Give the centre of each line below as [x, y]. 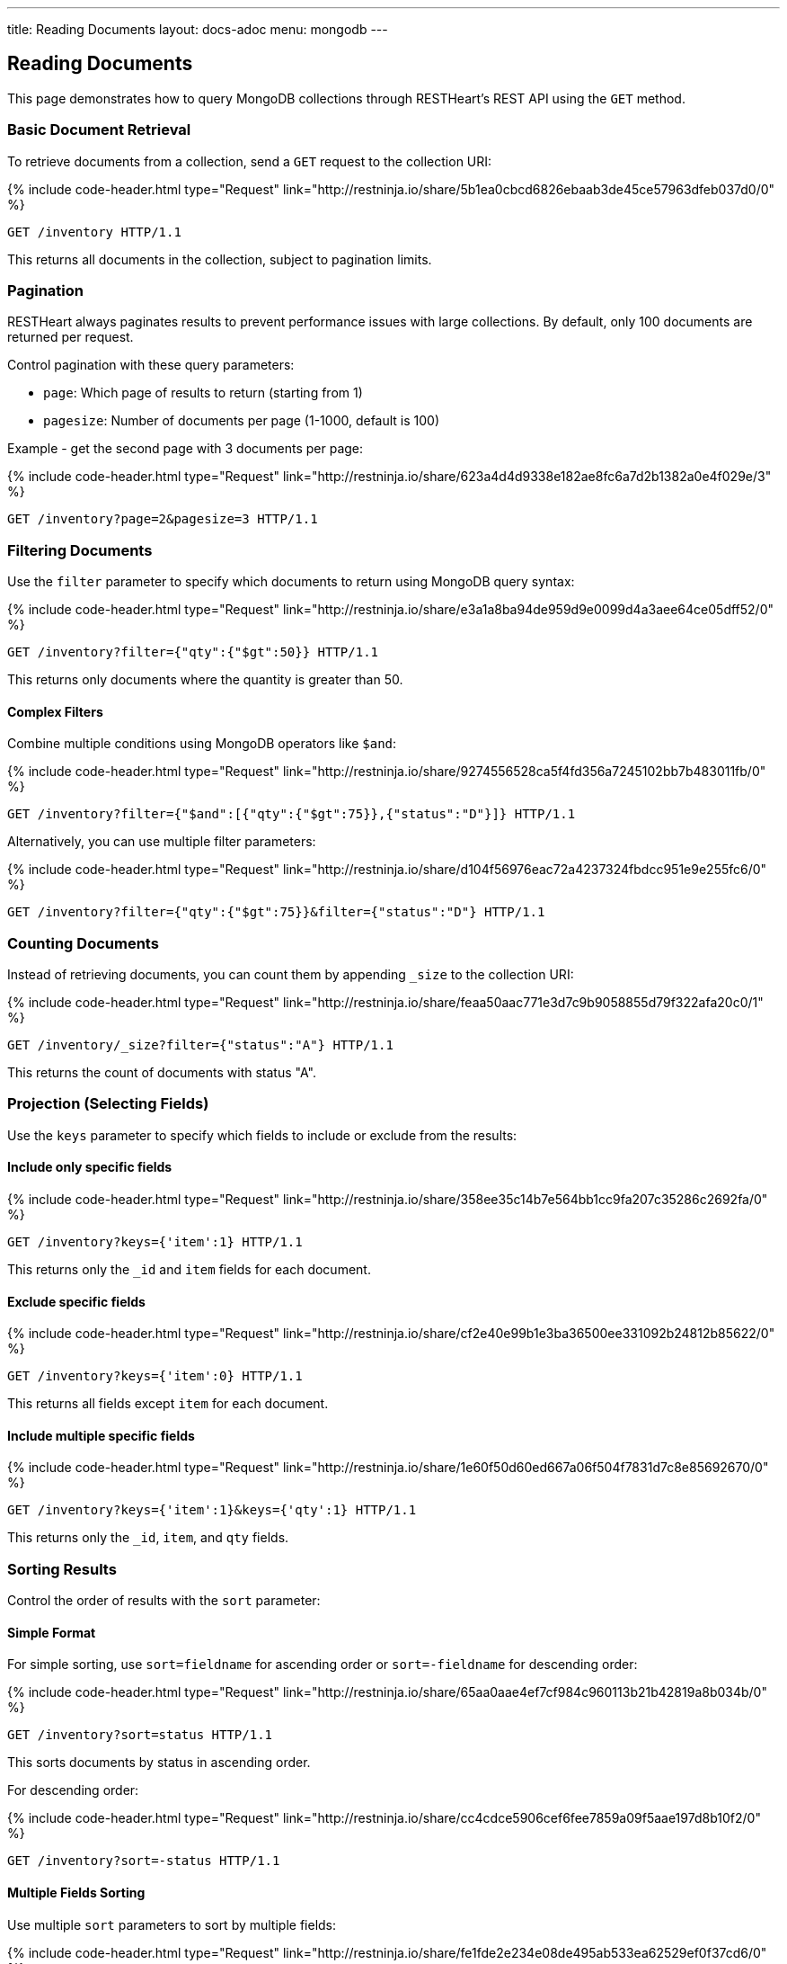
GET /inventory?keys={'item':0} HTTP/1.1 [155, 1376]
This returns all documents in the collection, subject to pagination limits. [220, 259]
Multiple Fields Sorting [76, 1893]
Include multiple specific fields [101, 1435]
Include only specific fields [90, 1167]
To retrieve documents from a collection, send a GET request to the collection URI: [250, 161]
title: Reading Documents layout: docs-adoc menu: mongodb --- [198, 29]
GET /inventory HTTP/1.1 [94, 232]
